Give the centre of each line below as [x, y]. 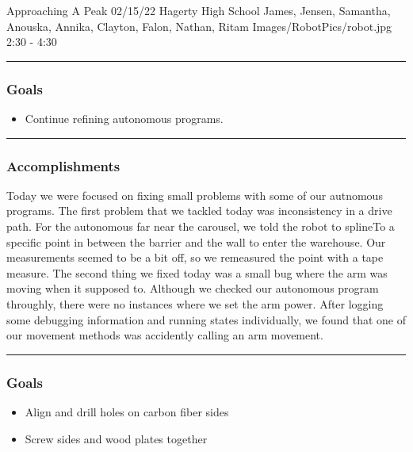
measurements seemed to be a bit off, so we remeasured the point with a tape [195, 257]
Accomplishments [63, 165]
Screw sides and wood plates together [116, 438]
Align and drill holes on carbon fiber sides [127, 411]
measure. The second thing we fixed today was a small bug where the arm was [197, 272]
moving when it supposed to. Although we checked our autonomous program [193, 288]
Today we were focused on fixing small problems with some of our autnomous [195, 195]
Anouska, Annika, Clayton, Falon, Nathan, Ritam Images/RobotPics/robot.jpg [199, 26]
